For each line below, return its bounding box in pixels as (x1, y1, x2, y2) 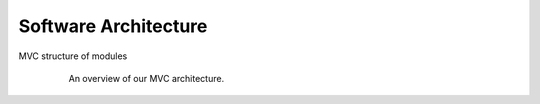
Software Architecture (18, 15, 208, 37)
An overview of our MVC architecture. (68, 72, 225, 84)
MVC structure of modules (18, 50, 128, 62)
